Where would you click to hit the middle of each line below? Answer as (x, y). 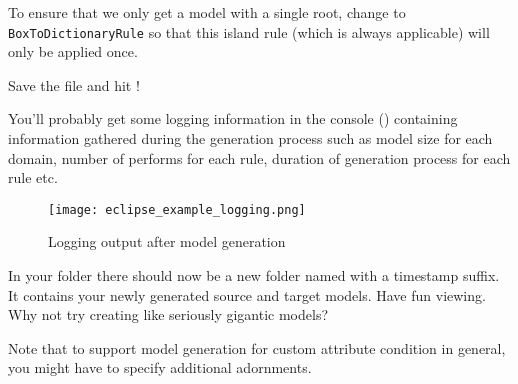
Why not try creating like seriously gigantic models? (168, 314)
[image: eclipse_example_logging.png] (177, 209)
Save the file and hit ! (74, 84)
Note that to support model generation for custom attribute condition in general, (257, 347)
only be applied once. (73, 51)
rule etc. (33, 177)
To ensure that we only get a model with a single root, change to (207, 12)
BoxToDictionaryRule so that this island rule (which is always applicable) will (249, 31)
